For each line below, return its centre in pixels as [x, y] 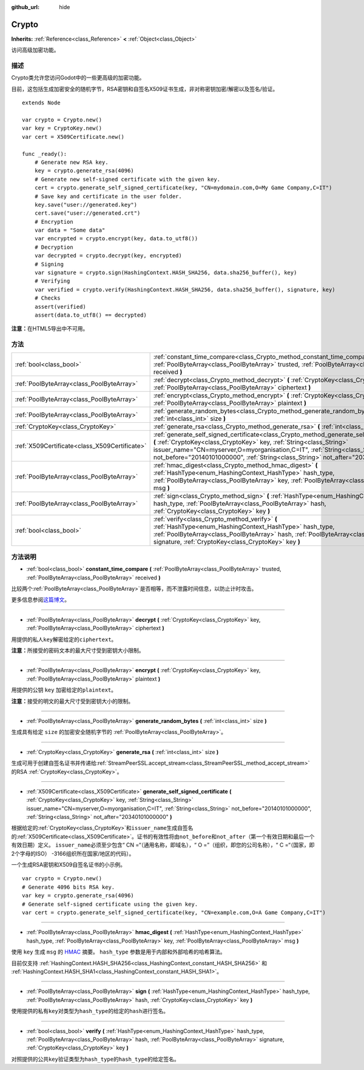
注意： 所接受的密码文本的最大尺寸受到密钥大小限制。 [78, 650]
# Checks [47, 298]
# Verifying [52, 281]
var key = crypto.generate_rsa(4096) [78, 896]
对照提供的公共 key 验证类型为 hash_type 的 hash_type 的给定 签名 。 [96, 1059]
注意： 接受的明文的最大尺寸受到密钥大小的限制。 [72, 701]
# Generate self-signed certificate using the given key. [110, 904]
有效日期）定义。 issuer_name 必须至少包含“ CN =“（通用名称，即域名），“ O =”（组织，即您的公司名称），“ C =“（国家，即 [163, 845]
